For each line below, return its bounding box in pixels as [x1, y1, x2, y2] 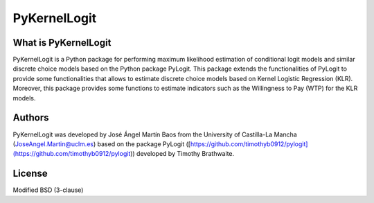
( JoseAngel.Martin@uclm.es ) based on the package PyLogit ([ [12, 139, 190, 148]
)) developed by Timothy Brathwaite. [130, 150, 235, 158]
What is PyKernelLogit [12, 37, 112, 48]
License [12, 168, 48, 179]
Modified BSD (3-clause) [12, 186, 84, 194]
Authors [12, 112, 49, 124]
